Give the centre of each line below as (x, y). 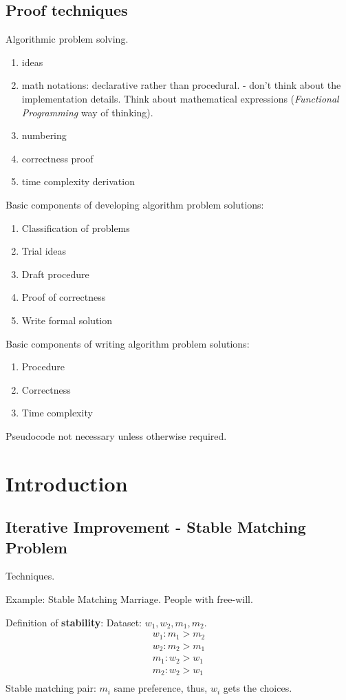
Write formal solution (67, 320)
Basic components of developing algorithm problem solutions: (135, 204)
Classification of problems (76, 227)
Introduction (67, 483)
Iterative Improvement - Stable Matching (156, 527)
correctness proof (57, 158)
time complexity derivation (78, 181)
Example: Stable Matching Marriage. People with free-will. (129, 599)
